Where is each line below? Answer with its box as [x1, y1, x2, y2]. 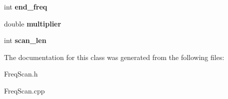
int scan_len [4, 35, 46, 45]
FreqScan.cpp [4, 85, 45, 95]
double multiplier [4, 18, 61, 28]
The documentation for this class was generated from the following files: [4, 51, 224, 62]
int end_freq [4, 1, 47, 11]
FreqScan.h [4, 68, 38, 79]
